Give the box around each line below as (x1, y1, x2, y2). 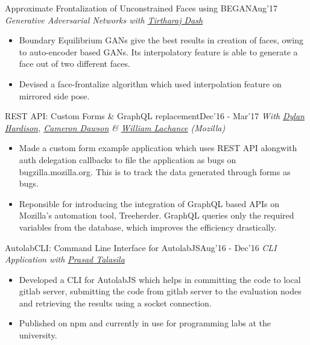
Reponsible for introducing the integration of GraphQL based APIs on (19, 197, 280, 210)
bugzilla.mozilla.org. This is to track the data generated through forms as (19, 165, 291, 178)
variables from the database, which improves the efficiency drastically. (19, 220, 277, 233)
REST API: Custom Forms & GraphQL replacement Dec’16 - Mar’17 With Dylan (5, 110, 305, 122)
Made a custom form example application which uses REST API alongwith (19, 141, 297, 154)
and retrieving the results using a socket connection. (19, 296, 212, 309)
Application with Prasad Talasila (5, 253, 125, 266)
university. (19, 329, 57, 341)
